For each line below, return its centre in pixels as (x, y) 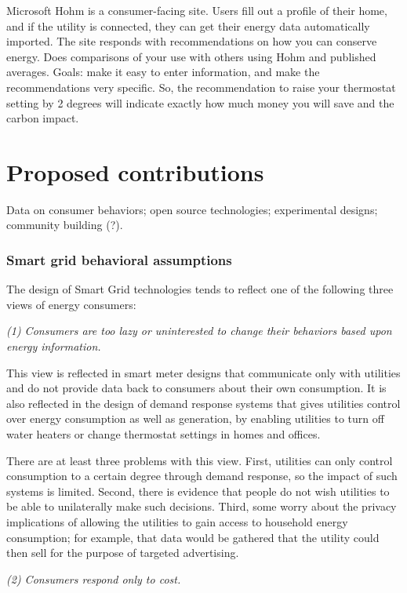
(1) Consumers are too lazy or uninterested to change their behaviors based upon (199, 331)
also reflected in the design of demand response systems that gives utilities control (203, 403)
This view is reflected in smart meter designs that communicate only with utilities (203, 372)
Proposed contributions (135, 171)
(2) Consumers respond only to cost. (94, 578)
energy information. (54, 346)
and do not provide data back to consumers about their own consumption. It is (196, 388)
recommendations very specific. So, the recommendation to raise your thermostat (201, 87)
